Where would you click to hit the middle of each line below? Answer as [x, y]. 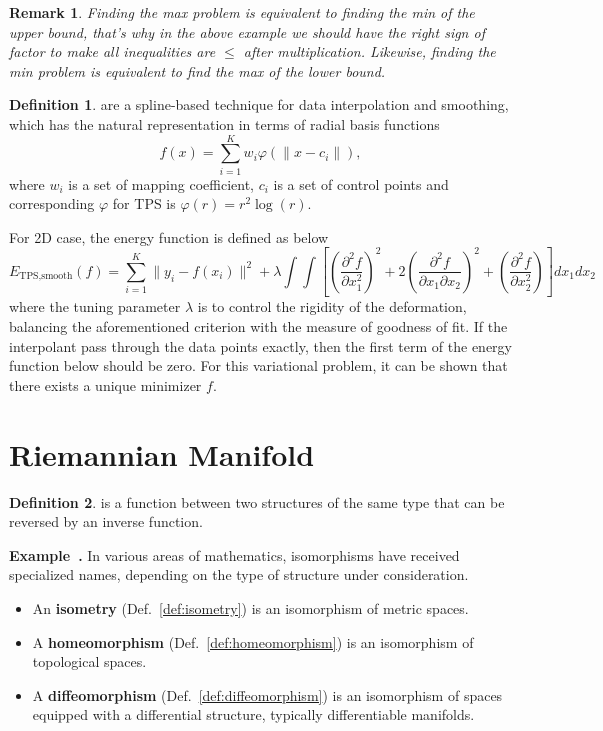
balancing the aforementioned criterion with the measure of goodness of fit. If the [258, 326]
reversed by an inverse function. [106, 521]
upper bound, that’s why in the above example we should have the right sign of [247, 31]
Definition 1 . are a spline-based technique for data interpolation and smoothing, [259, 104]
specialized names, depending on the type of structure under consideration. [239, 574]
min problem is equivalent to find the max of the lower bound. [197, 70]
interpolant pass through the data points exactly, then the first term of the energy [260, 345]
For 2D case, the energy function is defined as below [169, 236]
